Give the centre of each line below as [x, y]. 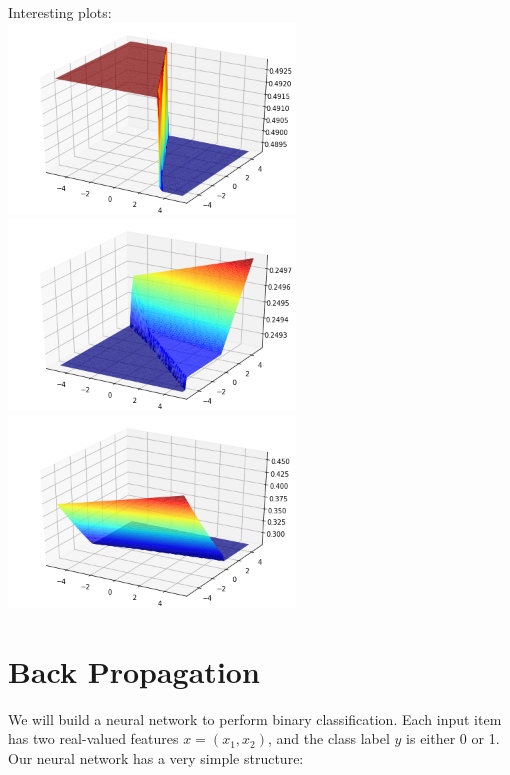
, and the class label [329, 738]
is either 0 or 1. [453, 738]
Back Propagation [134, 670]
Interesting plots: [60, 12]
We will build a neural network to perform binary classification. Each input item [255, 718]
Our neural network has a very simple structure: [156, 757]
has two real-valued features [93, 738]
